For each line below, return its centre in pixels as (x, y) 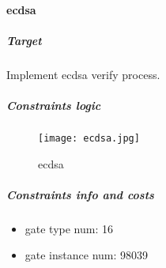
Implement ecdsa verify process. (83, 74)
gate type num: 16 (69, 228)
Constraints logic (54, 105)
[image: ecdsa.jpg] (89, 138)
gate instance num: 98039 (87, 255)
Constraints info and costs (80, 194)
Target (24, 40)
